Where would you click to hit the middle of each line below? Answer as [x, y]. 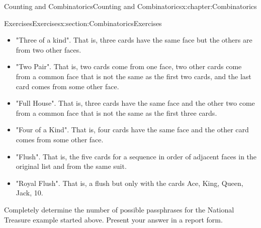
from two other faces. [49, 49]
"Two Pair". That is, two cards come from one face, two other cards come [129, 66]
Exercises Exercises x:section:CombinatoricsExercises [83, 23]
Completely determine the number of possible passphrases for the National [119, 209]
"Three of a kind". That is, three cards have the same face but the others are [134, 40]
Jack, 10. [29, 193]
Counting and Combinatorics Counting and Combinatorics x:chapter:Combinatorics [130, 6]
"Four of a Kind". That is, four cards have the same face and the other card [132, 130]
